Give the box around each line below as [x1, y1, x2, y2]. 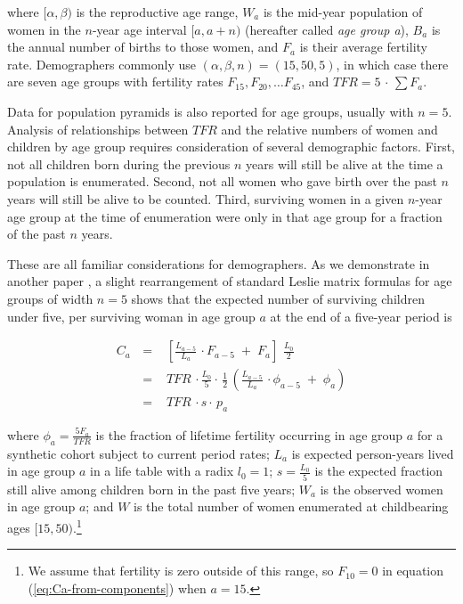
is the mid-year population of [263, 3, 423, 20]
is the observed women [320, 479, 443, 498]
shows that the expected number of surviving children [131, 289, 425, 307]
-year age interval [92, 20, 187, 38]
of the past [7, 224, 66, 243]
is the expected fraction [314, 461, 443, 480]
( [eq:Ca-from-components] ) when [28, 578, 207, 597]
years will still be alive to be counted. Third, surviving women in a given [7, 189, 404, 208]
